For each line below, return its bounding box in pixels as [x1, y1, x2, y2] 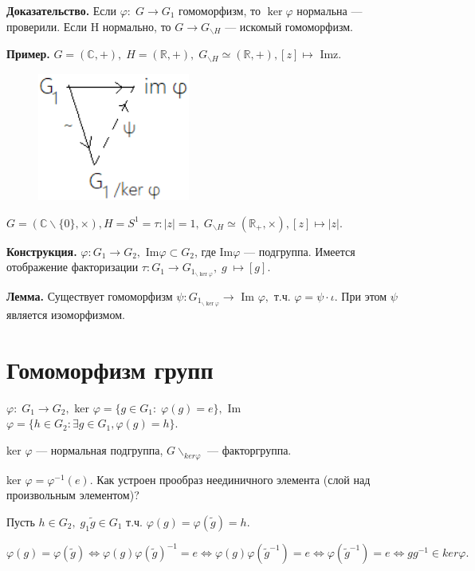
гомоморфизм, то [179, 2, 261, 18]
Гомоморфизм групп [6, 352, 214, 385]
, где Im [194, 242, 234, 259]
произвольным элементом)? [6, 486, 139, 503]
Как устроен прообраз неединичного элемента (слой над [96, 471, 371, 487]
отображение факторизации [6, 258, 139, 275]
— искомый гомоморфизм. [225, 18, 354, 34]
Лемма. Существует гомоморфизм [6, 288, 173, 305]
